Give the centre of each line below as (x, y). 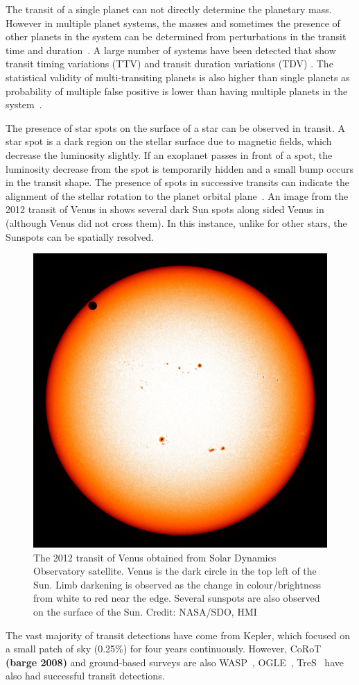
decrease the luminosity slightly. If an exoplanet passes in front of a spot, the (169, 154)
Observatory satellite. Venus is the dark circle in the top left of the (175, 571)
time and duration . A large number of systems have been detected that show (171, 50)
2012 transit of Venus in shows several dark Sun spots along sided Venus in (165, 209)
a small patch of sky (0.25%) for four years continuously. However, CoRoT (164, 649)
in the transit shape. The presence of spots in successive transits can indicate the (177, 182)
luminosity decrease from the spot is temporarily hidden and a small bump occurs (179, 168)
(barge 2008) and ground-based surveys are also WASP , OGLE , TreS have (175, 662)
